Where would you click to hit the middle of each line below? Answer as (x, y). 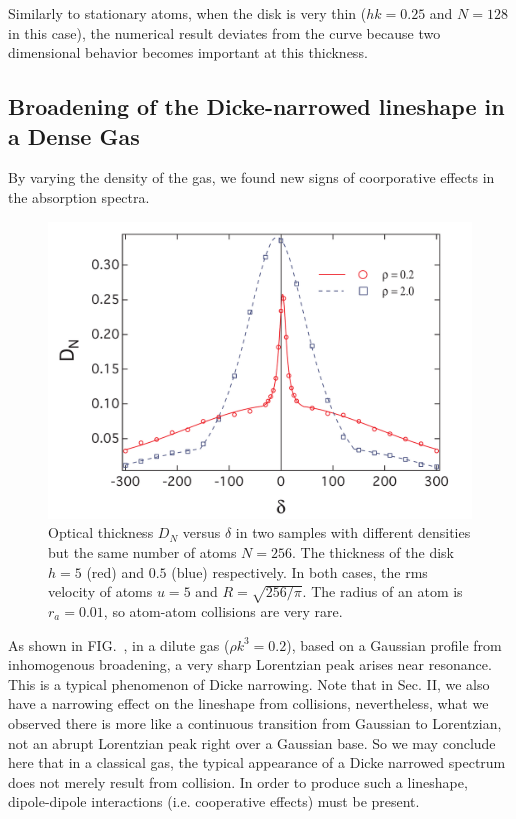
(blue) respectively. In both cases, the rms (299, 571)
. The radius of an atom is (382, 591)
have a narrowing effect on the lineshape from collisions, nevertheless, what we (248, 703)
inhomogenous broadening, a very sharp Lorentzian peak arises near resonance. (250, 664)
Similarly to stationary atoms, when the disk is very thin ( (187, 13)
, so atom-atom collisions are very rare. (223, 611)
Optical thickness (101, 532)
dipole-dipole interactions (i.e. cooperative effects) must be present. (214, 801)
